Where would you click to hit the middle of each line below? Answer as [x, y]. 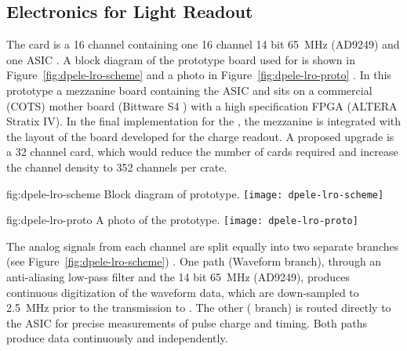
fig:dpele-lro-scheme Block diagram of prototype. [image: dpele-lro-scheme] [195, 193]
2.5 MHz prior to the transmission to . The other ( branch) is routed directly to [199, 308]
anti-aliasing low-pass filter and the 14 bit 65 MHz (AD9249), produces [178, 277]
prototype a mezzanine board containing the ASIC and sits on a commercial [189, 90]
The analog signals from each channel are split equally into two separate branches [203, 246]
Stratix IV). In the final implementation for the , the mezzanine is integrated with [204, 121]
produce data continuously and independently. [117, 338]
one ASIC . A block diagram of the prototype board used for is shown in [181, 59]
